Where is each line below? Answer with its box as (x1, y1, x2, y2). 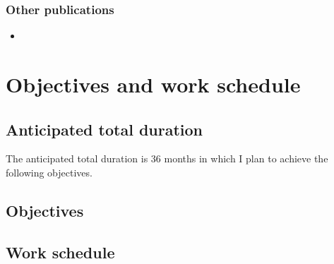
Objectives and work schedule (6, 70, 301, 98)
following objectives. (6, 164, 93, 179)
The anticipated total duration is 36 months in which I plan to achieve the (6, 151, 328, 166)
